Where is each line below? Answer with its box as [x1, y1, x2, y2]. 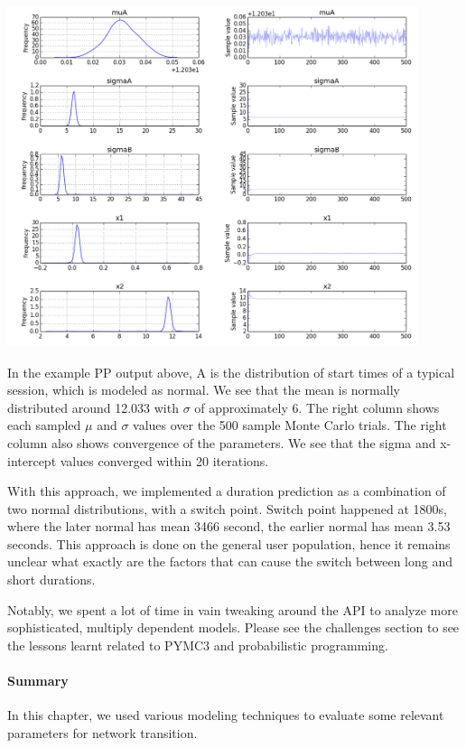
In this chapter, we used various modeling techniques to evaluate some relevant [7, 706, 444, 725]
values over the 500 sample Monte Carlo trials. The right [133, 416, 447, 435]
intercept [7, 451, 57, 470]
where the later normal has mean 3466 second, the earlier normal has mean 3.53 [7, 517, 451, 536]
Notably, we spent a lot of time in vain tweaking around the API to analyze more [7, 600, 458, 619]
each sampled [7, 416, 81, 435]
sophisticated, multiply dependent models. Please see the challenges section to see [7, 618, 460, 637]
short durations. [7, 570, 96, 589]
